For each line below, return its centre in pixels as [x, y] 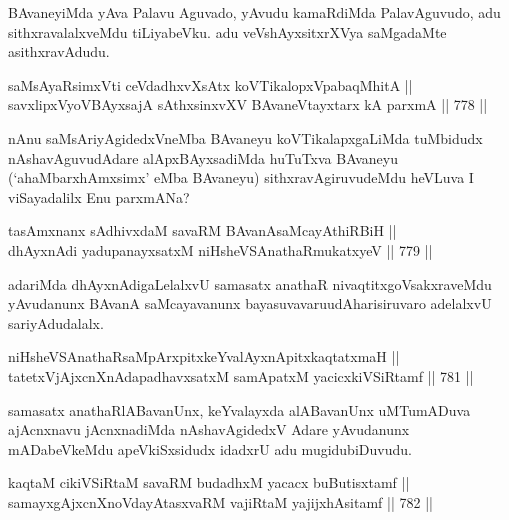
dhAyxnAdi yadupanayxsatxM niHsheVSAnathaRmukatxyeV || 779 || [220, 249]
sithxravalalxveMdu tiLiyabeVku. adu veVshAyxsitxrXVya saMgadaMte [227, 31]
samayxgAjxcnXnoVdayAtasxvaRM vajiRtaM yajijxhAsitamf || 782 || [220, 501]
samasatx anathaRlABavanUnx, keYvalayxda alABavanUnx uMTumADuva [239, 409]
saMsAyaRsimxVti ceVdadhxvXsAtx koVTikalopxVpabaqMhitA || [210, 84]
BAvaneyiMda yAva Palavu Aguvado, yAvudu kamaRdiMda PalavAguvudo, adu [254, 12]
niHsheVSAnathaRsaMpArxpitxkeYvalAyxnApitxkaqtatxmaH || [204, 356]
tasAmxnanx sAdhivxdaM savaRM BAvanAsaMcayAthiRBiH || [202, 230]
